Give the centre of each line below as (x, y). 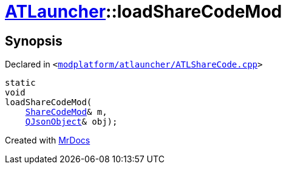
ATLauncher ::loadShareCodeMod (144, 12)
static (20, 83)
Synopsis (34, 41)
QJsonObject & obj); (71, 122)
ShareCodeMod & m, (66, 112)
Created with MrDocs (48, 140)
